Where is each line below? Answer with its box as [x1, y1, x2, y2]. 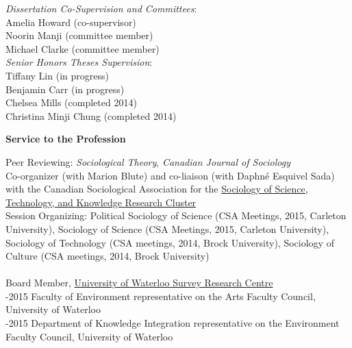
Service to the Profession [5, 132, 126, 146]
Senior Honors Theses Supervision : [5, 55, 153, 69]
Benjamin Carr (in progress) [5, 82, 125, 96]
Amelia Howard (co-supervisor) [5, 14, 136, 29]
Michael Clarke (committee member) [5, 41, 160, 55]
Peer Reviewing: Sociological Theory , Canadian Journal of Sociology [5, 154, 291, 169]
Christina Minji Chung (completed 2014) [5, 108, 177, 123]
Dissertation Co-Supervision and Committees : [5, 1, 197, 15]
